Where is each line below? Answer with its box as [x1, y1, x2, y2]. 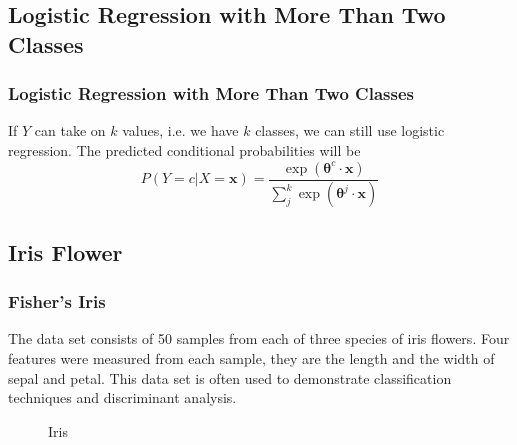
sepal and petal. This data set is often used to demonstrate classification [8, 367, 452, 388]
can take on [34, 120, 106, 141]
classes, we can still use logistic [255, 120, 445, 141]
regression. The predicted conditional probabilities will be [8, 139, 361, 160]
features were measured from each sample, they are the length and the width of [8, 348, 495, 369]
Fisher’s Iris [8, 289, 106, 314]
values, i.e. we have [122, 120, 239, 141]
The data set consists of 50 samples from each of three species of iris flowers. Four [8, 328, 510, 349]
